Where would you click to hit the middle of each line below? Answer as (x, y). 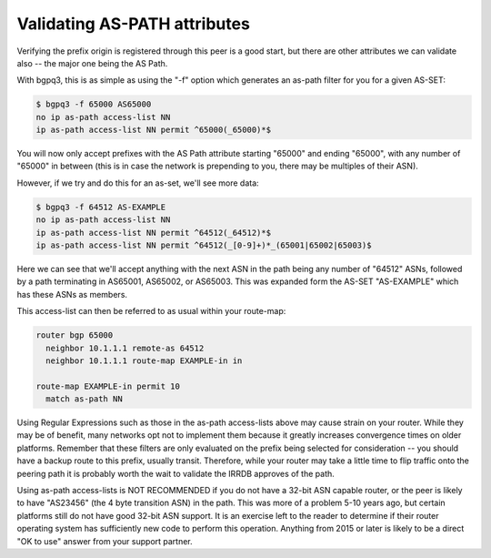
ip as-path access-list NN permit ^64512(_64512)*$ (154, 233)
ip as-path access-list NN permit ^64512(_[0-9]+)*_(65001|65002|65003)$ (204, 245)
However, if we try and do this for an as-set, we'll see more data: (138, 183)
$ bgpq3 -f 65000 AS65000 (94, 104)
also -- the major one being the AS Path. (92, 63)
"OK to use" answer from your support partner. (105, 541)
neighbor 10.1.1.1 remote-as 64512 (125, 348)
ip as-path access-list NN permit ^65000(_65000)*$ (154, 130)
